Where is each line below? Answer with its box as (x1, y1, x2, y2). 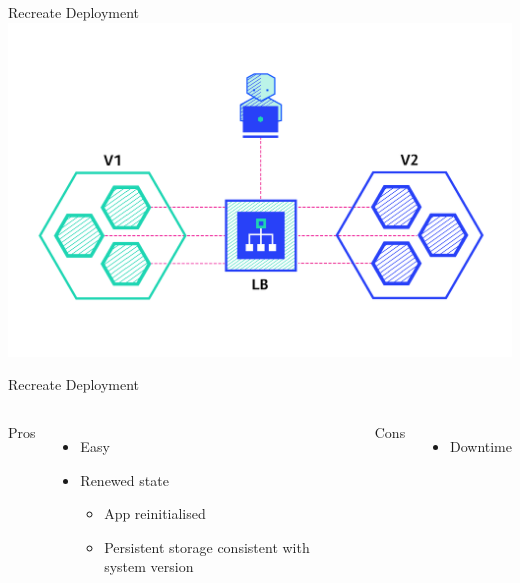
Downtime (449, 435, 512, 456)
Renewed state (80, 469, 169, 490)
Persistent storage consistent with (104, 536, 310, 557)
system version (104, 556, 194, 577)
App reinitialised (104, 503, 206, 524)
